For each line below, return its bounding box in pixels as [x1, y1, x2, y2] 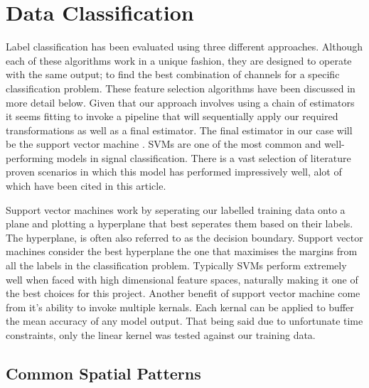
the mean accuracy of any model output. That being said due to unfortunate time [6, 313, 363, 328]
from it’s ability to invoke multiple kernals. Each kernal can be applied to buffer [6, 299, 354, 314]
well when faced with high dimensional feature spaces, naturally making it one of [6, 271, 358, 286]
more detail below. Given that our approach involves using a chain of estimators [6, 95, 355, 109]
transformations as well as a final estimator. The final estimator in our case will [6, 122, 353, 137]
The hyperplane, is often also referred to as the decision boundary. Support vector [6, 230, 363, 244]
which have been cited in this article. [6, 178, 166, 193]
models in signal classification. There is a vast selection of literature [56, 150, 351, 165]
